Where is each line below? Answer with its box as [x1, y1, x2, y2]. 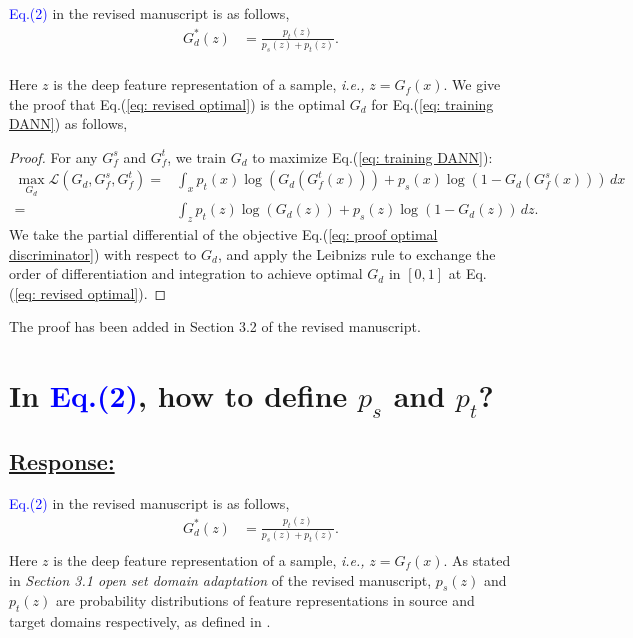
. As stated [443, 549, 511, 570]
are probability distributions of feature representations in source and [56, 590, 475, 611]
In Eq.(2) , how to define [9, 375, 348, 416]
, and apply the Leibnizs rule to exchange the [217, 243, 496, 264]
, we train [167, 146, 227, 167]
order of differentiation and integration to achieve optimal [9, 263, 363, 284]
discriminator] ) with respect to [9, 243, 197, 264]
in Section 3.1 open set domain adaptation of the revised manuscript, [9, 569, 432, 590]
